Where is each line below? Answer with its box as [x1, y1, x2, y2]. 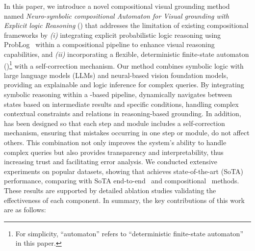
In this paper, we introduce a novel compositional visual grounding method [4, 1, 230, 11]
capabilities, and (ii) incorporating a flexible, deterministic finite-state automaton [4, 49, 249, 59]
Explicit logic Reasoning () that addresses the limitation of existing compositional [4, 20, 249, 30]
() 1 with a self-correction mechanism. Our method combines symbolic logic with [4, 59, 244, 71]
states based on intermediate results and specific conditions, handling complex [4, 99, 239, 109]
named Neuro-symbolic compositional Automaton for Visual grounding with [4, 10, 229, 21]
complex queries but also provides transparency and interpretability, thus [4, 147, 224, 157]
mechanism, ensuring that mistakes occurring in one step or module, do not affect [4, 127, 250, 138]
